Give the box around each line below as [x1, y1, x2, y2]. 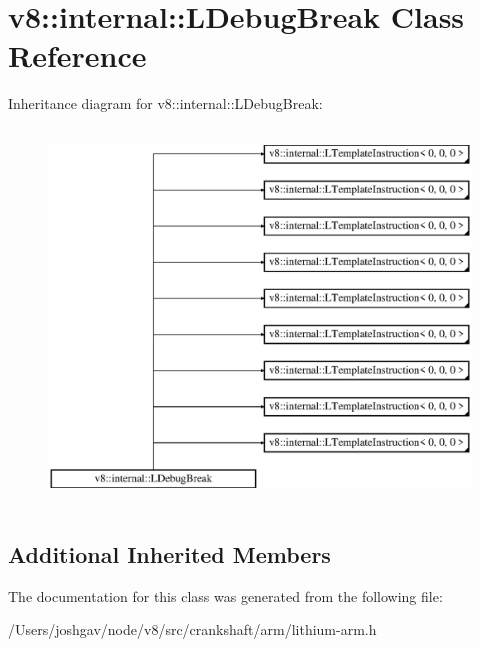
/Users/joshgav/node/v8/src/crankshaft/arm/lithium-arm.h [8, 619, 377, 640]
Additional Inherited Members [8, 538, 331, 569]
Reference [8, 35, 147, 76]
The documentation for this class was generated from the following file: [8, 585, 443, 606]
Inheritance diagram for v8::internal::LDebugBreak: [8, 93, 323, 114]
